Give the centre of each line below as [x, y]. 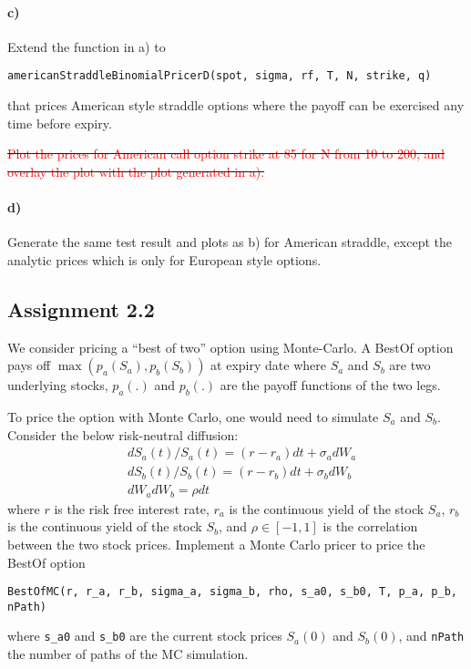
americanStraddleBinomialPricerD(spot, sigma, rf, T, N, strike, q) [220, 76]
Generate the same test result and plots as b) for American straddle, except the [230, 242]
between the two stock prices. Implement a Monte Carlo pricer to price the [216, 544]
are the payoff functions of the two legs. [330, 385]
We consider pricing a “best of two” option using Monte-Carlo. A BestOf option [230, 347]
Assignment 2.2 [81, 309]
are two [410, 365]
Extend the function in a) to [87, 46]
